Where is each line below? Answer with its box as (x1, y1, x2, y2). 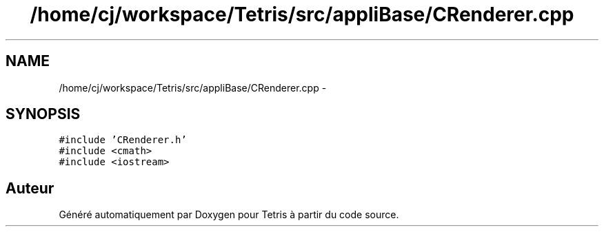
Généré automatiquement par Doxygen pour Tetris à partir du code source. (59, 209, 399, 221)
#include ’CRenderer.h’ (59, 134, 187, 146)
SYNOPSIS (6, 105, 81, 123)
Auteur (6, 179, 54, 197)
